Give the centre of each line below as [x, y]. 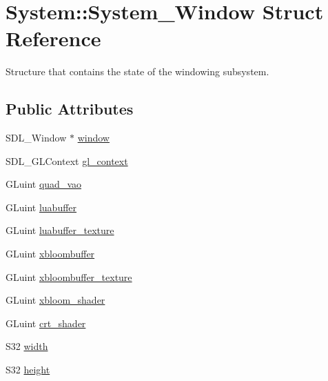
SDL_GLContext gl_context [67, 160]
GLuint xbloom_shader [55, 300]
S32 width [27, 346]
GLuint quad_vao [43, 184]
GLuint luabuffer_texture [60, 230]
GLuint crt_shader [46, 323]
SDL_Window [36, 138]
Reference [53, 38]
